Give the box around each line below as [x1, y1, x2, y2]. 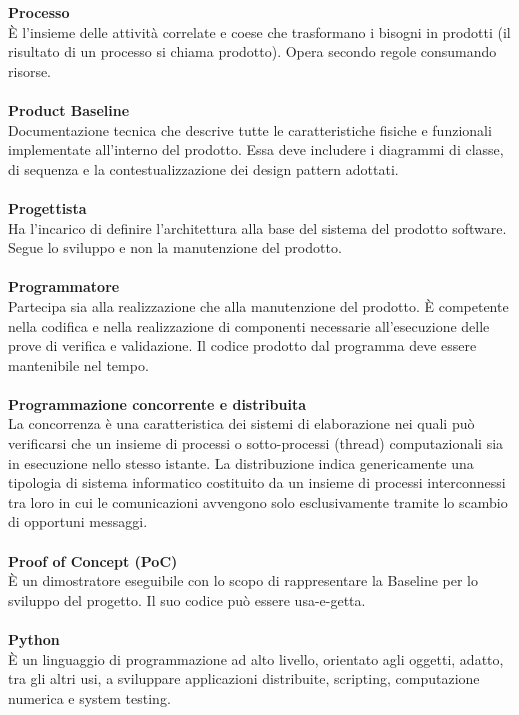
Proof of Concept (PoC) [8, 550, 178, 571]
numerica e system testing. [8, 687, 171, 708]
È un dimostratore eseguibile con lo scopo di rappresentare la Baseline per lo [8, 570, 478, 591]
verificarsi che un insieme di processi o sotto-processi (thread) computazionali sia [8, 433, 504, 454]
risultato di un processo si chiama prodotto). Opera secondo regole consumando [8, 41, 497, 62]
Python [8, 629, 60, 649]
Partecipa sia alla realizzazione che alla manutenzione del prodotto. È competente [8, 295, 509, 316]
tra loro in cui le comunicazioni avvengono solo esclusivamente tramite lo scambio [8, 491, 508, 512]
